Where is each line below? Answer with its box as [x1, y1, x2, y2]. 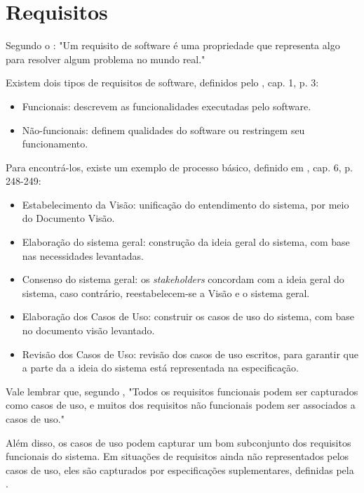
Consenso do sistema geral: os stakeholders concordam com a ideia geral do [22, 272, 344, 287]
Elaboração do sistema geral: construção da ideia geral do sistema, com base [22, 235, 350, 249]
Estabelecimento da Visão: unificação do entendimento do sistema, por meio [22, 197, 349, 211]
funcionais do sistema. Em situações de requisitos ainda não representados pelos [6, 449, 349, 464]
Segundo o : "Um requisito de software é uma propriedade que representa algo [6, 38, 340, 53]
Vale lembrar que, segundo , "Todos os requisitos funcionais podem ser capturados [6, 383, 358, 398]
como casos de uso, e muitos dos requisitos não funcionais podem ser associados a [6, 397, 356, 412]
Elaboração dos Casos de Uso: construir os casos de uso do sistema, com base [22, 309, 355, 324]
